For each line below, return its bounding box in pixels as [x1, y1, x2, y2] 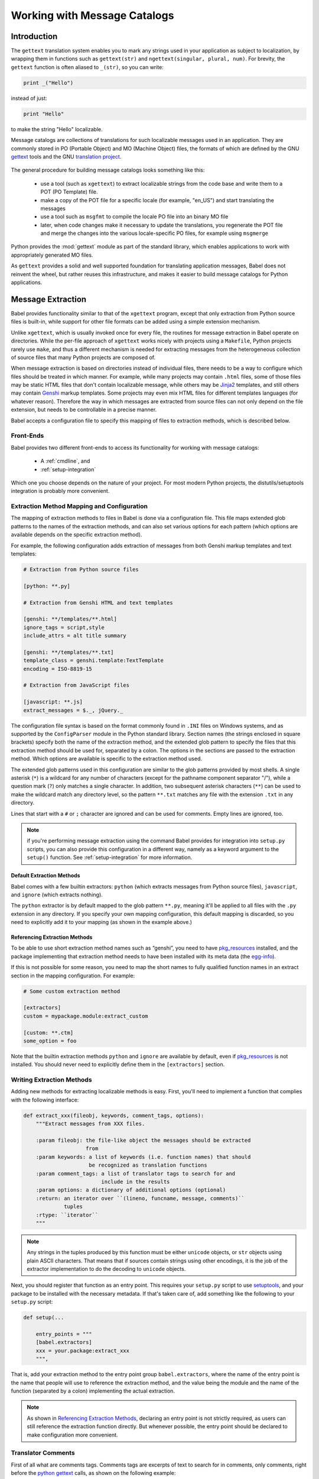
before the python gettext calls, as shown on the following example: [11, 1470, 176, 1477]
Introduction [11, 31, 58, 41]
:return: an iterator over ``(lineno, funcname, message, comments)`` [35, 1195, 245, 1202]
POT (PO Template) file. [40, 188, 98, 195]
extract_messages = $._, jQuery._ [23, 707, 123, 713]
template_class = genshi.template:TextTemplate [23, 657, 164, 664]
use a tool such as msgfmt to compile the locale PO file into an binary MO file [40, 213, 229, 220]
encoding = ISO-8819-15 [23, 666, 93, 672]
